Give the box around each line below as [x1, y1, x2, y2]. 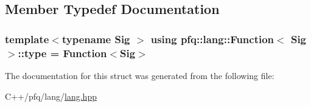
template [5, 31, 49, 46]
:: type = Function [18, 45, 107, 60]
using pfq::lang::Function [150, 31, 274, 46]
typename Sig [61, 31, 130, 46]
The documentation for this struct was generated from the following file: [5, 69, 274, 81]
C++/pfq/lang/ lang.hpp [5, 89, 97, 102]
